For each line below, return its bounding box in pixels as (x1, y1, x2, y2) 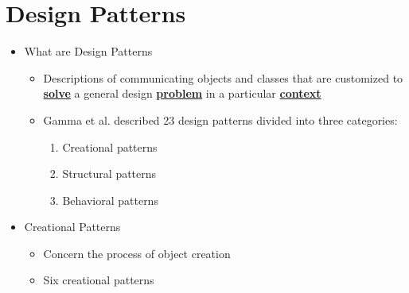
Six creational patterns (43, 272, 154, 288)
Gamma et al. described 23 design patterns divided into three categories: (43, 111, 398, 128)
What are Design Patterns (24, 43, 153, 60)
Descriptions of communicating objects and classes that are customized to (43, 69, 403, 86)
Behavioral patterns (62, 191, 158, 208)
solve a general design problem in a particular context (43, 85, 321, 102)
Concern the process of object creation (43, 245, 231, 261)
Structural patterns (62, 165, 157, 182)
